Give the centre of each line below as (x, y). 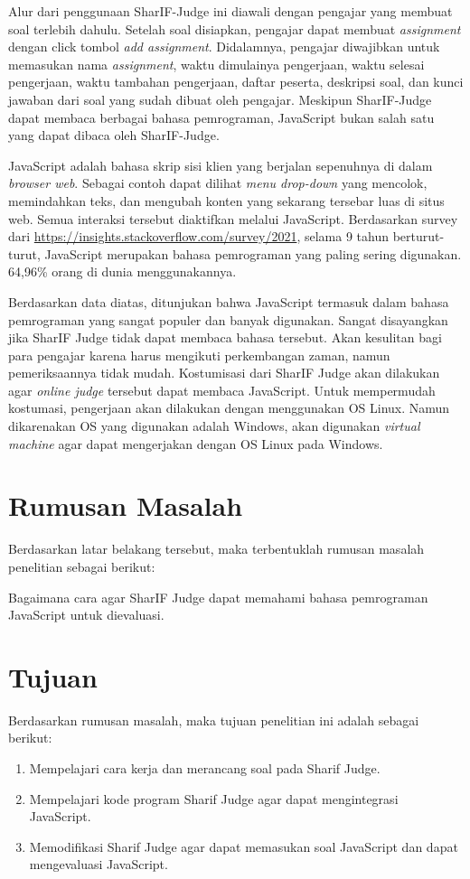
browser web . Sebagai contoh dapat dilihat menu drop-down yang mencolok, (218, 183)
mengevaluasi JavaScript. (99, 864)
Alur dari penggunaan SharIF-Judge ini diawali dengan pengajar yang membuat (230, 11)
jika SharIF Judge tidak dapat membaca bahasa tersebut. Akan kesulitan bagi (225, 337)
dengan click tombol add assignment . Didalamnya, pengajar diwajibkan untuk (224, 47)
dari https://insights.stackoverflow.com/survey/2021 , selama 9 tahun (198, 236)
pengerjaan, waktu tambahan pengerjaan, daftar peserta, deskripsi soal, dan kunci (236, 82)
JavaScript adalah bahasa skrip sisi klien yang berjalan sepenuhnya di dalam (221, 165)
